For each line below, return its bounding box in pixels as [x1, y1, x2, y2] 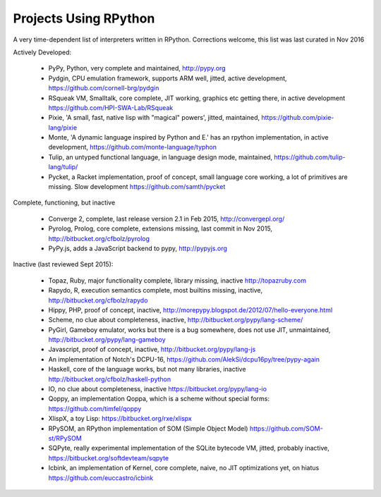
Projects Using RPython [13, 11, 155, 26]
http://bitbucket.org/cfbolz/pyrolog [48, 234, 150, 243]
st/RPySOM [48, 434, 83, 442]
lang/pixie [48, 123, 78, 132]
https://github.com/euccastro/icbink [48, 473, 154, 482]
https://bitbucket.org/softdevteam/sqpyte [48, 453, 169, 462]
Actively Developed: [13, 48, 72, 56]
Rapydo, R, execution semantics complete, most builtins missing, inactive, [48, 286, 263, 295]
